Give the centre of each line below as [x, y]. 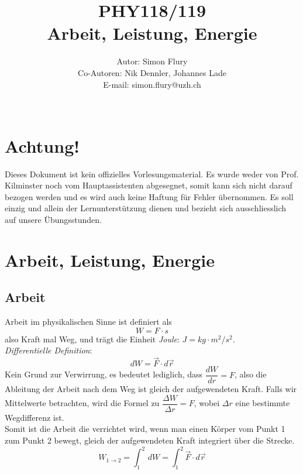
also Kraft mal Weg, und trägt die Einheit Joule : [92, 339]
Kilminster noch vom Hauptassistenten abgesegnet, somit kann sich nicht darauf [149, 185]
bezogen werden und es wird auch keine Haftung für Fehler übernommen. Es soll [149, 196]
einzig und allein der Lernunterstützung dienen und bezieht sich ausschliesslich [146, 208]
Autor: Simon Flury [152, 61]
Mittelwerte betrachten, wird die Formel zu [82, 403]
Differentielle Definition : [49, 350]
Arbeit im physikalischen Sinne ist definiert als [88, 322]
